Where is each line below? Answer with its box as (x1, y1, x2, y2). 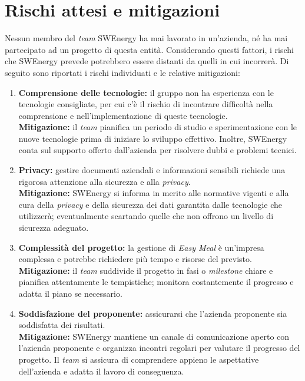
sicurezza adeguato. (18, 221, 89, 234)
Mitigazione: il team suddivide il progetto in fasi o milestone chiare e (18, 264, 273, 276)
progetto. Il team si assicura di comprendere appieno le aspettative (18, 353, 259, 365)
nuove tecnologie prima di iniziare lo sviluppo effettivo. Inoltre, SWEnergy (18, 132, 287, 144)
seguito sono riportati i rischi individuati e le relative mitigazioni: (5, 66, 240, 78)
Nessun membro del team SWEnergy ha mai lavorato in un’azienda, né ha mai (5, 32, 288, 44)
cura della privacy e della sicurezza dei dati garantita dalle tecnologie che (18, 198, 283, 210)
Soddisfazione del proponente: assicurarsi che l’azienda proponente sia (18, 307, 287, 319)
